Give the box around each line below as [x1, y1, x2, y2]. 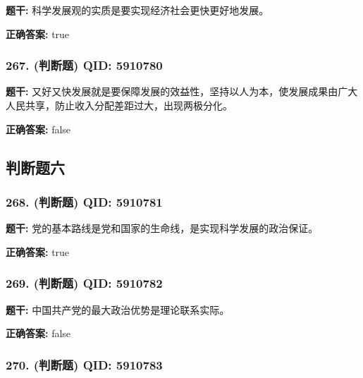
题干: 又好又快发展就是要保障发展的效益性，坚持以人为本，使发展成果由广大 [6, 84, 358, 99]
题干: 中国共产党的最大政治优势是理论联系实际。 [6, 302, 230, 317]
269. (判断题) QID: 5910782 [6, 274, 163, 292]
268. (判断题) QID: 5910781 [6, 193, 163, 210]
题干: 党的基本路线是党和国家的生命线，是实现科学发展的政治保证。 [6, 221, 319, 236]
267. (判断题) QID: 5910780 [6, 56, 163, 74]
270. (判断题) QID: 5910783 [6, 355, 163, 373]
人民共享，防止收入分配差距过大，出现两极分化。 [6, 98, 233, 112]
